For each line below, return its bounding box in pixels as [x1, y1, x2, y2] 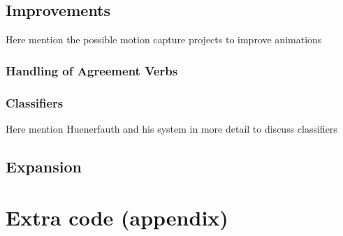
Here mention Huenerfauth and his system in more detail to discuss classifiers [6, 121, 337, 135]
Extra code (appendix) [6, 203, 228, 232]
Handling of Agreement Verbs [6, 61, 178, 79]
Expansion [6, 155, 82, 177]
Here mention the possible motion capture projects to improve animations [6, 32, 322, 47]
